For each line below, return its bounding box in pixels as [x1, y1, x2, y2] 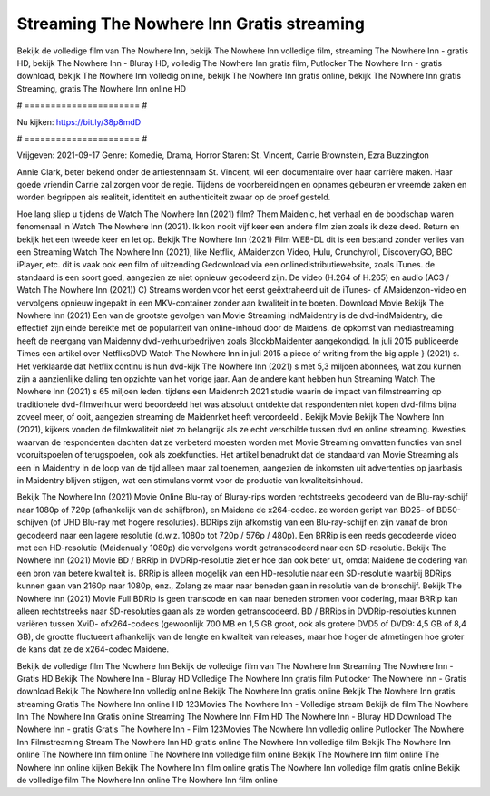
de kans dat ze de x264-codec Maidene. [16, 644, 170, 655]
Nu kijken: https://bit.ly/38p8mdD [16, 116, 142, 127]
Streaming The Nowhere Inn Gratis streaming [16, 14, 365, 34]
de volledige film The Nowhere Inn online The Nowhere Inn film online [16, 775, 279, 786]
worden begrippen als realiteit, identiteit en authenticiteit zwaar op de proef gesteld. [16, 191, 331, 203]
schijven [16, 517, 49, 528]
